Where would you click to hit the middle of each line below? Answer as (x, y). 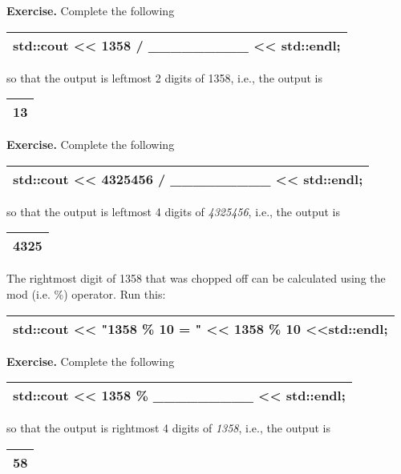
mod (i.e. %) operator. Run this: (86, 293)
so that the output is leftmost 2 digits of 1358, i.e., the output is (164, 77)
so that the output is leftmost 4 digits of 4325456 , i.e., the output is (174, 211)
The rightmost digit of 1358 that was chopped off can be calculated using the (196, 278)
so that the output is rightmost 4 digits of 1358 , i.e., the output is (168, 428)
